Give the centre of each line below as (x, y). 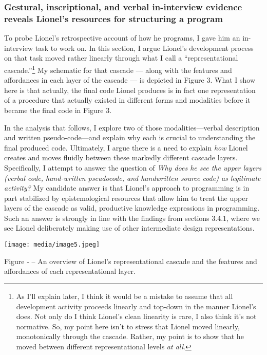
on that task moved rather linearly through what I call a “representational (121, 58)
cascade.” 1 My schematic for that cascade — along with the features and (118, 69)
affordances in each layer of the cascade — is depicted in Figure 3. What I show (130, 80)
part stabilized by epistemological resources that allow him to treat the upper (126, 198)
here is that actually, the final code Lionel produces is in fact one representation (130, 90)
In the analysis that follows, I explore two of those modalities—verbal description (132, 127)
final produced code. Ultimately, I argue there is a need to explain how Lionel (126, 147)
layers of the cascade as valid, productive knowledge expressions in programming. (132, 208)
